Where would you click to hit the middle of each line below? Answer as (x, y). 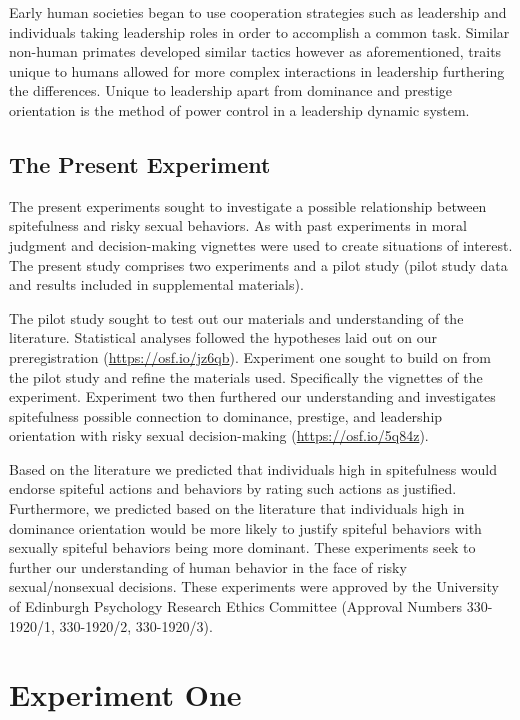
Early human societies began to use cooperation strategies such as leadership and (258, 12)
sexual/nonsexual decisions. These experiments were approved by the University (254, 586)
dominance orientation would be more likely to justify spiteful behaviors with (245, 527)
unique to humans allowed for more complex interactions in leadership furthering (257, 70)
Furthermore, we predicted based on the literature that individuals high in (237, 508)
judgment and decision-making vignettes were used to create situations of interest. (261, 244)
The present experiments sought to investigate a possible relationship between (248, 205)
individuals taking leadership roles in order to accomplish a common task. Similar (259, 31)
